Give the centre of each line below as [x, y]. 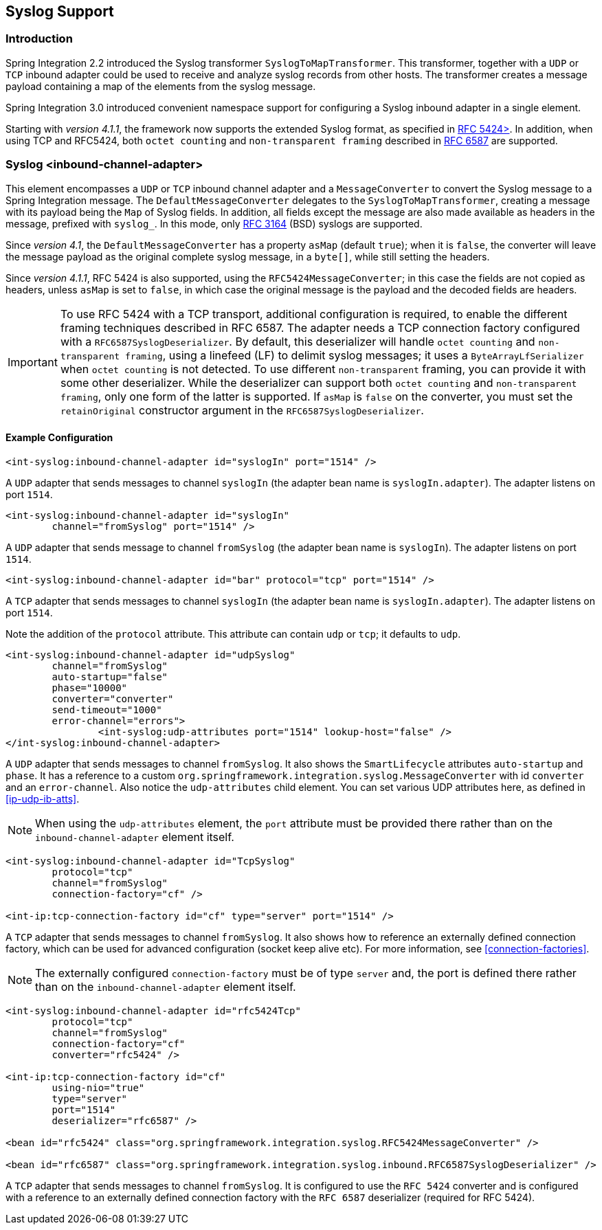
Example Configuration [59, 438]
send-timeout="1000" [107, 709]
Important [33, 362]
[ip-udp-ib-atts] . [43, 798]
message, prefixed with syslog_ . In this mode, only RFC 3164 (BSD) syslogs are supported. [214, 223]
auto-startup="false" [110, 676]
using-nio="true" [98, 1087]
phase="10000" [90, 687]
